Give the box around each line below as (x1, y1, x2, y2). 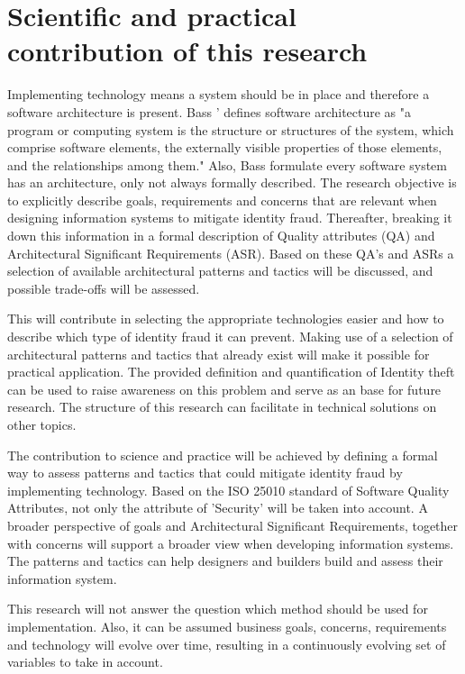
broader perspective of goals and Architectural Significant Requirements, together (7, 515, 459, 534)
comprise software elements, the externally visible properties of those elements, (7, 138, 442, 157)
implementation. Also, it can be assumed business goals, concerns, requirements (7, 616, 447, 635)
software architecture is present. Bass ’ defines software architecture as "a (7, 102, 412, 121)
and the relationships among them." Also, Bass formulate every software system (7, 155, 447, 174)
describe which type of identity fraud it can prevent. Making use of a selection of (7, 327, 453, 346)
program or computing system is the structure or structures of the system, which (7, 120, 454, 139)
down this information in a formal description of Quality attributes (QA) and (7, 226, 435, 245)
